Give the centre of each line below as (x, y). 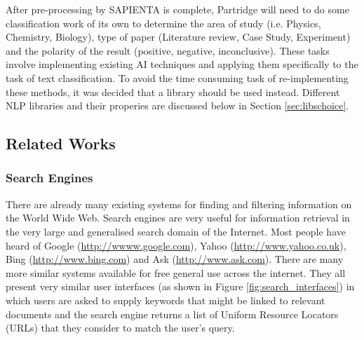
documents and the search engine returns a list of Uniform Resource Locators (172, 314)
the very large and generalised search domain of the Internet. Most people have (176, 231)
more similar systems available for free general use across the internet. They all (176, 272)
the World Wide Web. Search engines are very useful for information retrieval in (178, 218)
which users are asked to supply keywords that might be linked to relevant (166, 300)
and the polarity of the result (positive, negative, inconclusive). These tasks (168, 50)
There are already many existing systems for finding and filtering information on (179, 204)
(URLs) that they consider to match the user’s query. (120, 328)
